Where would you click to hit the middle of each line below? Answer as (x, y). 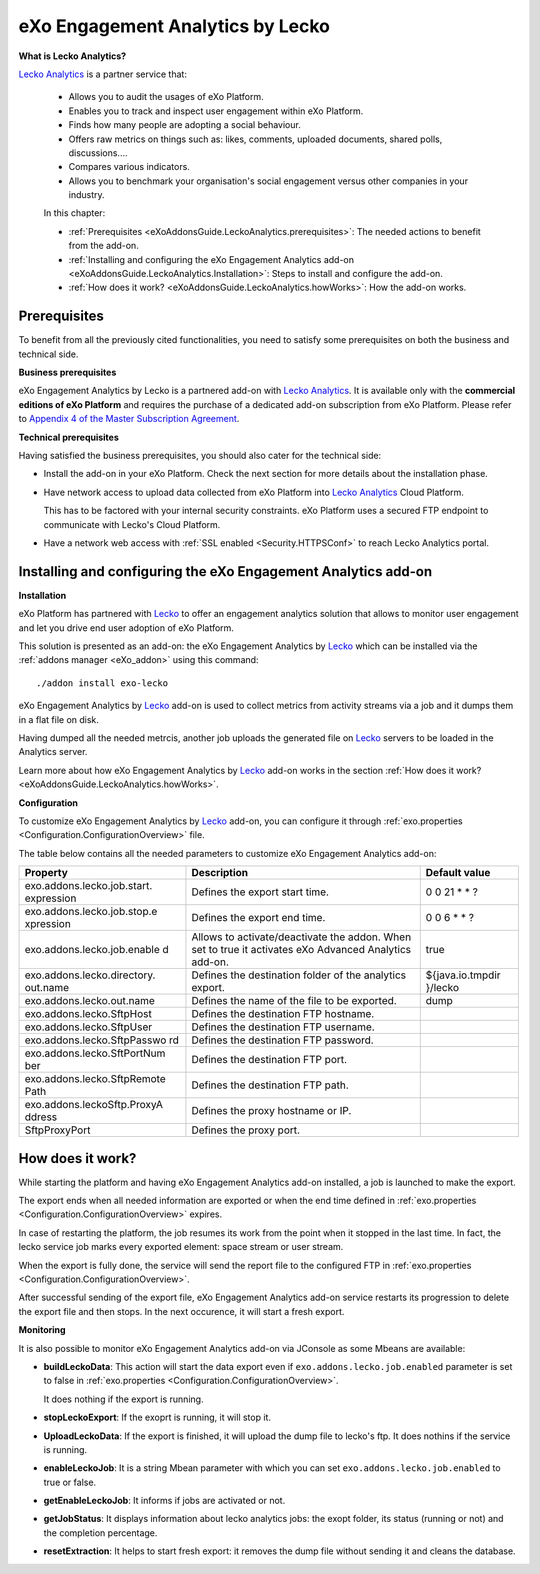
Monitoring (42, 1330)
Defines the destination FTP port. (269, 1060)
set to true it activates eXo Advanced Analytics (301, 950)
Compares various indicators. (129, 167)
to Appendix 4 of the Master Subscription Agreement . (129, 419)
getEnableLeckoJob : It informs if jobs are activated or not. (164, 1501)
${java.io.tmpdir (463, 975)
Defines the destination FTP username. (283, 1027)
